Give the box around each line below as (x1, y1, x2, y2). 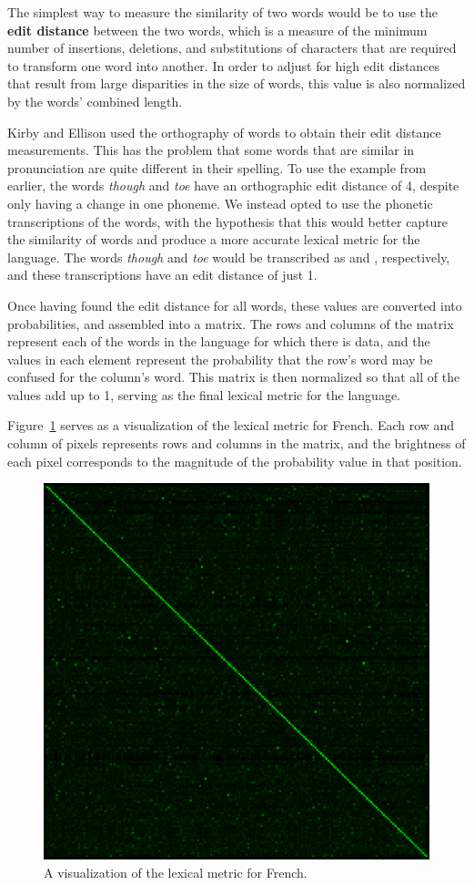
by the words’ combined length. (7, 91, 183, 110)
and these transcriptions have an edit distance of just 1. (7, 265, 318, 284)
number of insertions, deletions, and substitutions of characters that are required (7, 38, 457, 57)
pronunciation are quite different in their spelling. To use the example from (7, 158, 427, 177)
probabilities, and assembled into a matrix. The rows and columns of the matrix (7, 314, 454, 333)
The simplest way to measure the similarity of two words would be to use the (7, 3, 439, 21)
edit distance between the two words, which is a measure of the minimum (7, 20, 428, 39)
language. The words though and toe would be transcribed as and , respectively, (7, 247, 450, 266)
